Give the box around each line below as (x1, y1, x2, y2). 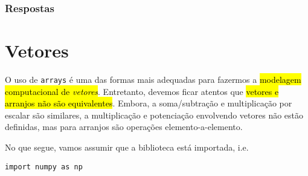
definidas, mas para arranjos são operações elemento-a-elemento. (5, 120, 243, 133)
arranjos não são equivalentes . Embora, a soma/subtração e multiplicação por (5, 97, 292, 109)
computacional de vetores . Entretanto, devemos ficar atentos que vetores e (5, 85, 279, 97)
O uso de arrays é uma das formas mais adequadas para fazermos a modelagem (5, 73, 301, 85)
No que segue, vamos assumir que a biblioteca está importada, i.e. (5, 141, 249, 153)
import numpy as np (5, 162, 83, 171)
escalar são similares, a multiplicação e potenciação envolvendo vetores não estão (5, 108, 304, 121)
